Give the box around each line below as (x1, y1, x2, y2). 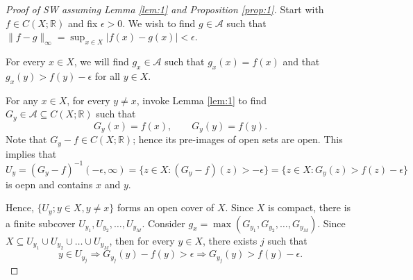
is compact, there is (267, 200, 351, 215)
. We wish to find (122, 15, 196, 30)
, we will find (74, 53, 129, 68)
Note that (6, 132, 47, 147)
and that (283, 53, 320, 68)
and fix (67, 15, 98, 30)
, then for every (109, 233, 175, 247)
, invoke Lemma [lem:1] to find (136, 92, 267, 107)
